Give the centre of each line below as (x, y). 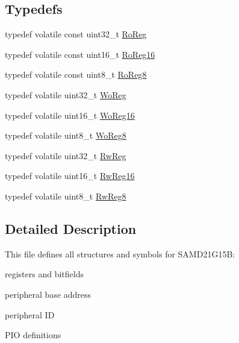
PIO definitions (33, 335)
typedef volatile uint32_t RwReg (66, 155)
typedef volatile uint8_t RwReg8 (66, 196)
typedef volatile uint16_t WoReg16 (70, 115)
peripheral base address (48, 294)
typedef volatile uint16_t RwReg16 (70, 176)
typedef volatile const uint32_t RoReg (76, 34)
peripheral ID (30, 314)
